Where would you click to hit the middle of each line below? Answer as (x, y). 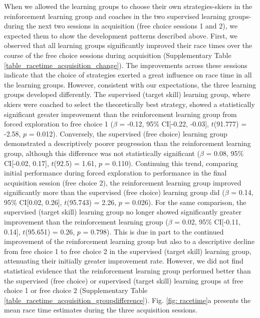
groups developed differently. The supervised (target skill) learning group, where (127, 94)
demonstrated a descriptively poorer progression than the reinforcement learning (127, 143)
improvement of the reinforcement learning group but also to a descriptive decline (129, 241)
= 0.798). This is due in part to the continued (153, 231)
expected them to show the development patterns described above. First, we (121, 35)
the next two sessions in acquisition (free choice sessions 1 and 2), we (132, 26)
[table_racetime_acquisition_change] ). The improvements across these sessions (126, 65)
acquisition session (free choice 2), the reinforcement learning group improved (123, 182)
